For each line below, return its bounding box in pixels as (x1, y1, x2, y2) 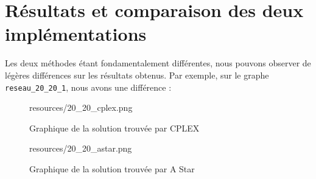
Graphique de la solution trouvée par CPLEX (29, 121, 200, 134)
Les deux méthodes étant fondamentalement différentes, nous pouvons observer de (5, 57, 311, 69)
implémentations (5, 21, 147, 46)
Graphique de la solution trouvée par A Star (29, 162, 195, 175)
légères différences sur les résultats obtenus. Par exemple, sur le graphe (5, 68, 269, 81)
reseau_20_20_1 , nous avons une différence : (5, 80, 172, 93)
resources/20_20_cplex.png (29, 101, 133, 114)
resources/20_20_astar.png (29, 142, 132, 155)
